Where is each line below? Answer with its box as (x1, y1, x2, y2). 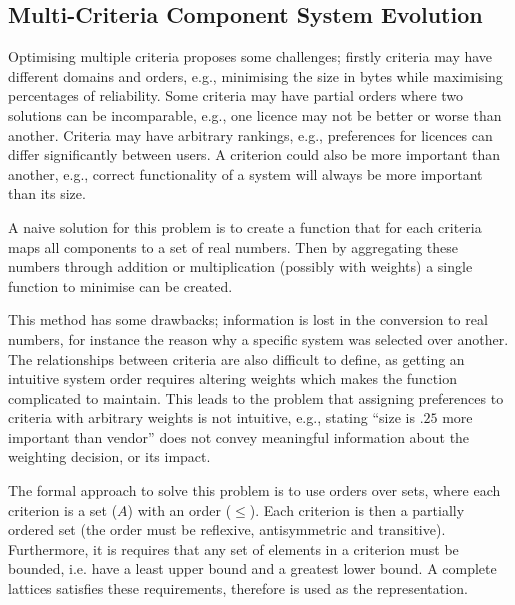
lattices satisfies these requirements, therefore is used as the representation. (8, 578, 468, 599)
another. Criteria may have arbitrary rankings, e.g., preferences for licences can (8, 124, 493, 145)
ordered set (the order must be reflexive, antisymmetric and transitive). (8, 519, 446, 540)
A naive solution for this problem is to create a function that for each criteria (8, 216, 482, 237)
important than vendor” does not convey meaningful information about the (8, 426, 470, 447)
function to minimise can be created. (8, 275, 233, 296)
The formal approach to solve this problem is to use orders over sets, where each (8, 480, 501, 501)
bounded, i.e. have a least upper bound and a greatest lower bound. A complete (8, 558, 497, 579)
